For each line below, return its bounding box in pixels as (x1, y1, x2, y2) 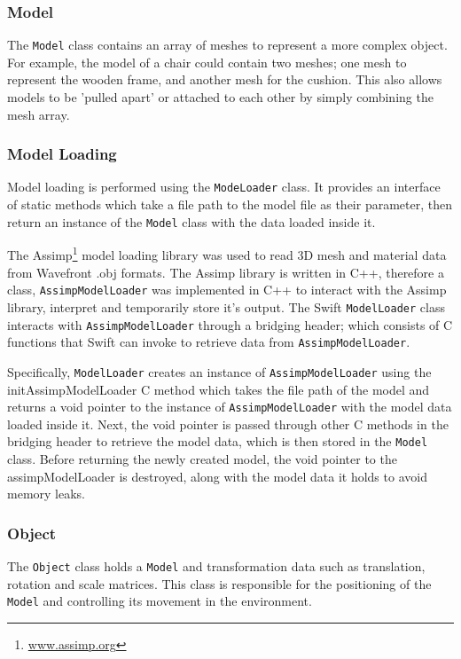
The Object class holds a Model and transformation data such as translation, (7, 557, 426, 575)
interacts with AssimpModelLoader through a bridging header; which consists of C (7, 315, 453, 333)
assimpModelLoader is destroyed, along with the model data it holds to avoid (7, 467, 427, 485)
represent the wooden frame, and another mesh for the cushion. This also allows (7, 70, 442, 89)
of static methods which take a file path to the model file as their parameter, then (7, 195, 452, 214)
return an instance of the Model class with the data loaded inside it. (7, 212, 376, 231)
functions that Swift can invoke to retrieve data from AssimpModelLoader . (7, 333, 410, 351)
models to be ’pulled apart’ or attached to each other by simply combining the (7, 88, 434, 106)
